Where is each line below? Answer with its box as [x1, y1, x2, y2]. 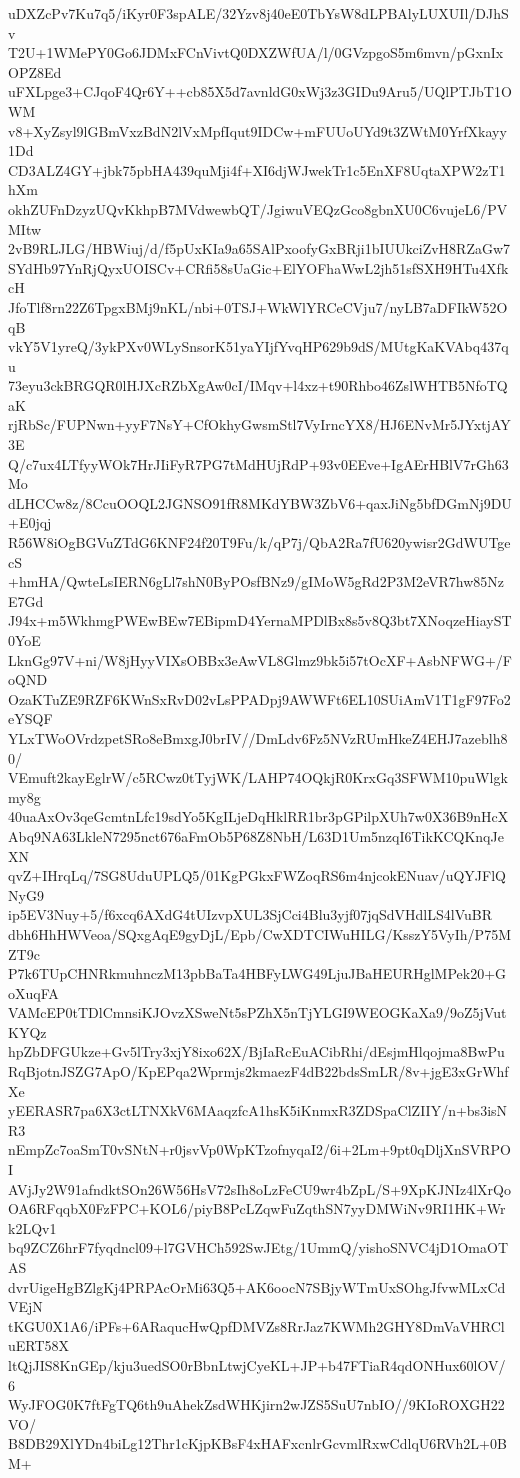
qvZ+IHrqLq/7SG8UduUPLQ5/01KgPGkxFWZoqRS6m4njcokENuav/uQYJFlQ [8, 865, 506, 886]
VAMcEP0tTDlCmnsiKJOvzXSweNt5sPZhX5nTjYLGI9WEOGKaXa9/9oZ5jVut [8, 1002, 507, 1023]
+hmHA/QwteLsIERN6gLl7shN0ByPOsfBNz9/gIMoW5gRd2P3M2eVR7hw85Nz [8, 571, 505, 592]
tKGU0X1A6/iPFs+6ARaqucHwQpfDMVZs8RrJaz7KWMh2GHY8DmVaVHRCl [8, 1315, 505, 1336]
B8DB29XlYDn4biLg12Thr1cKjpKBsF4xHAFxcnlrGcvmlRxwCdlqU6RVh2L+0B [8, 1433, 507, 1454]
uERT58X [8, 1335, 70, 1356]
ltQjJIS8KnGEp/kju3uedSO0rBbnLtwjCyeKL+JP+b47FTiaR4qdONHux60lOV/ [8, 1354, 506, 1375]
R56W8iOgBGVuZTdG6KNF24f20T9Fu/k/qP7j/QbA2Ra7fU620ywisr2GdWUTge [8, 532, 511, 553]
